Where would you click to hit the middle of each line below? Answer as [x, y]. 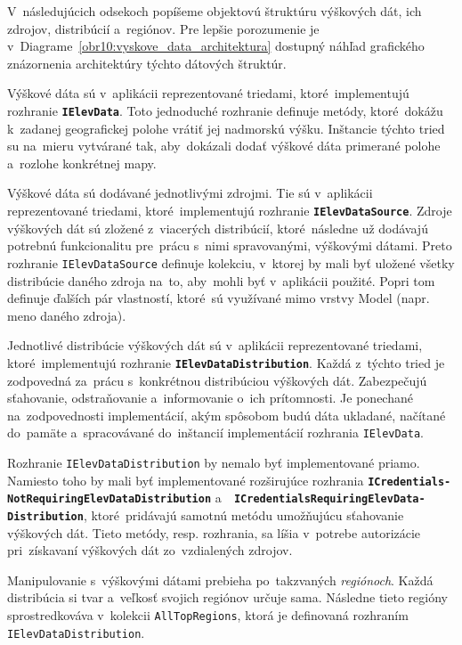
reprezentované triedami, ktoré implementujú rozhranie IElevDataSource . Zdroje [230, 210]
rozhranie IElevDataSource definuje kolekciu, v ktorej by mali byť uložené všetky [231, 262]
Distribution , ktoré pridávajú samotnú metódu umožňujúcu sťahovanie [206, 514]
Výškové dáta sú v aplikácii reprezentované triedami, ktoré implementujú [208, 93]
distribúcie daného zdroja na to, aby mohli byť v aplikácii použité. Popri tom [221, 280]
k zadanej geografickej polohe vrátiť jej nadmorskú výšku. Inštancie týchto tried [226, 128]
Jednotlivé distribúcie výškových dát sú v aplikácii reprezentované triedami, [215, 345]
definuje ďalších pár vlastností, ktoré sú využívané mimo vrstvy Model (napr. [219, 298]
